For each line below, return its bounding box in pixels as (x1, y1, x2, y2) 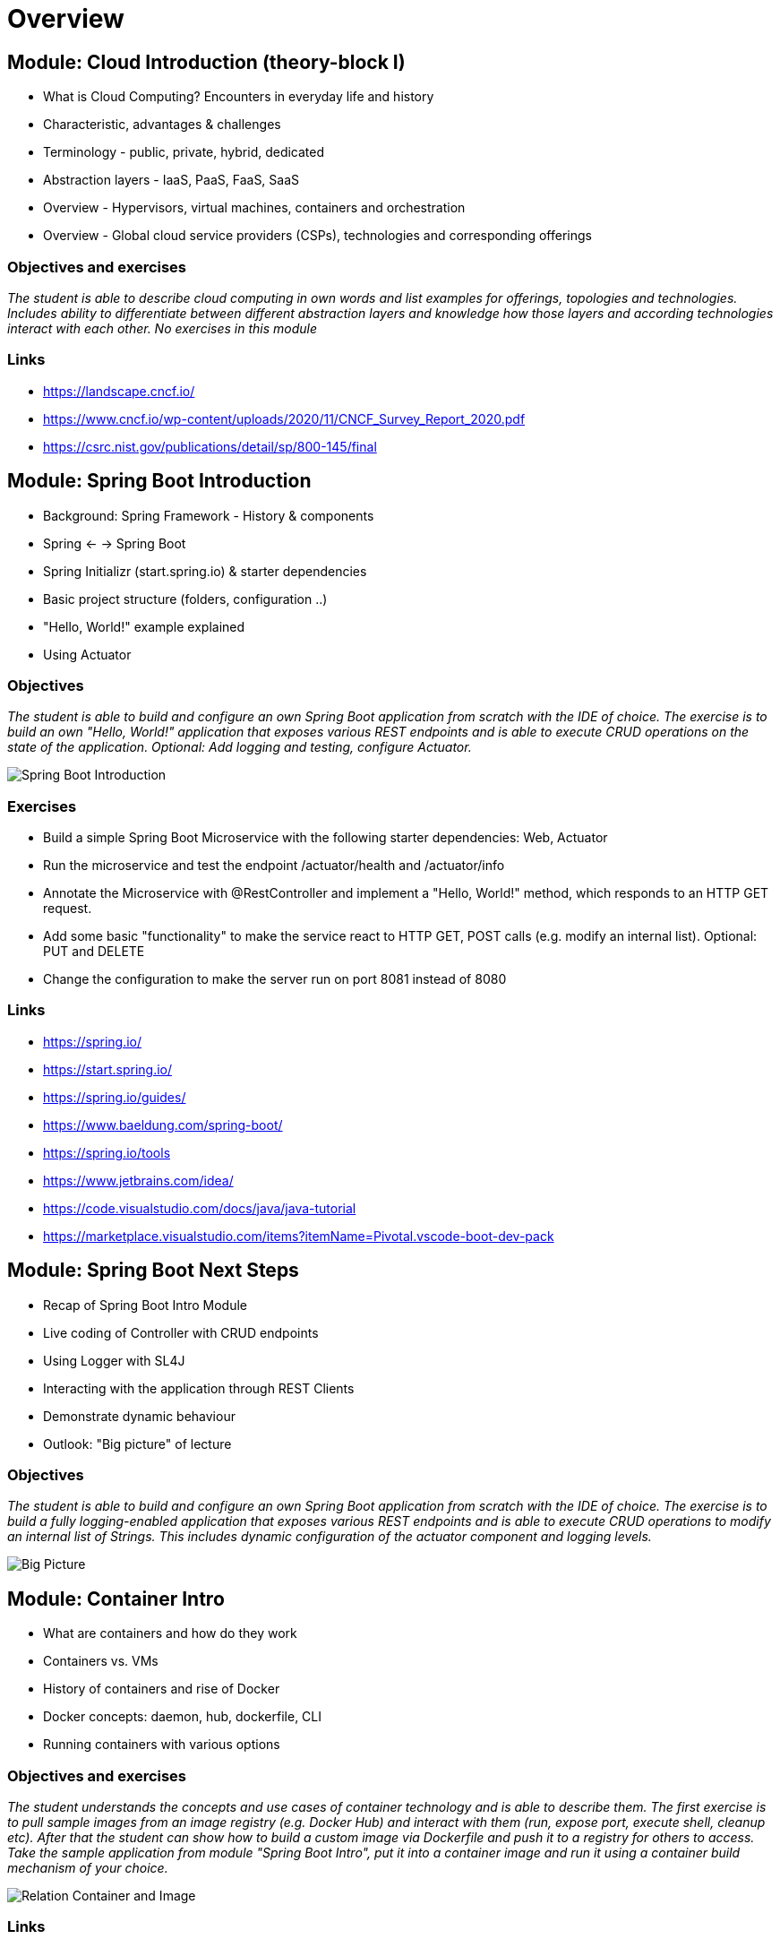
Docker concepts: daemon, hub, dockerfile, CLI (43, 1709, 322, 1725)
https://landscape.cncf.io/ (43, 383, 195, 399)
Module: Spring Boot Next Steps (7, 1259, 299, 1282)
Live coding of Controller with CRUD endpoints (43, 1324, 319, 1340)
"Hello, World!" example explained (43, 618, 245, 634)
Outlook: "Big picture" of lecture (43, 1435, 232, 1452)
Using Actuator (43, 646, 132, 662)
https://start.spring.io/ (43, 1061, 173, 1077)
